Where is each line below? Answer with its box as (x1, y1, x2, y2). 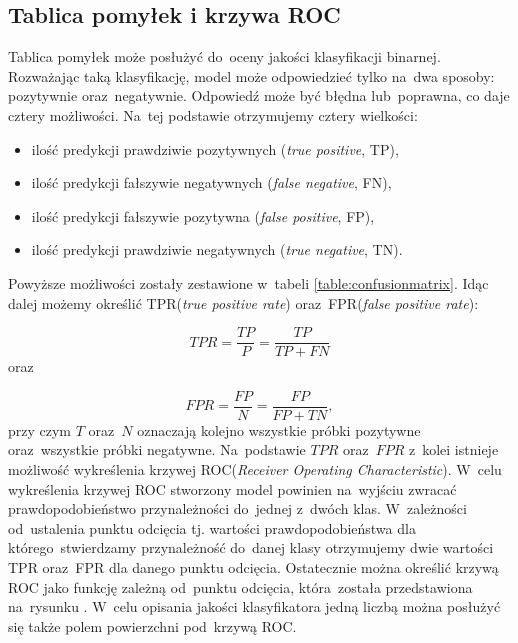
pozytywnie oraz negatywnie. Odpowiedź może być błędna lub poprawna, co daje (8, 85, 510, 106)
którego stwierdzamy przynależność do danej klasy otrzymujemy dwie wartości (8, 537, 494, 558)
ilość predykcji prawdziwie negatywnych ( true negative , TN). (31, 239, 403, 260)
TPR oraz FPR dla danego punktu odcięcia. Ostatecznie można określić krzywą (8, 557, 499, 578)
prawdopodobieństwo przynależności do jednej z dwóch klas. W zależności (8, 498, 467, 519)
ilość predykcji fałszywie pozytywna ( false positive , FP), (31, 205, 375, 226)
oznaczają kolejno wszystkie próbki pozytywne (137, 419, 421, 440)
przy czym (8, 419, 72, 440)
